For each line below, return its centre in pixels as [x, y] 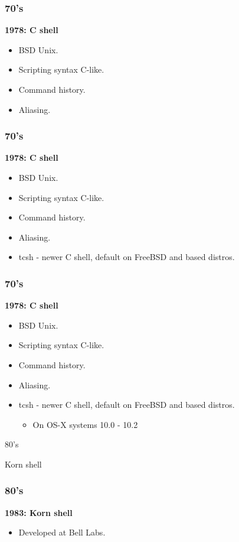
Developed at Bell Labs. [62, 532]
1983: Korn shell [39, 512]
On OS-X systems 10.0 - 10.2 [85, 424]
